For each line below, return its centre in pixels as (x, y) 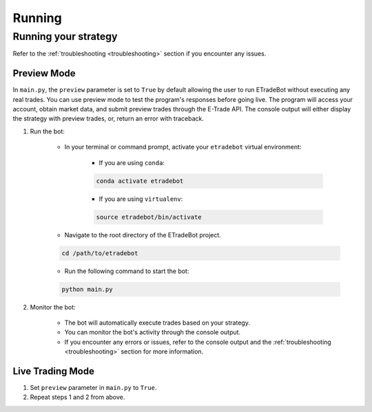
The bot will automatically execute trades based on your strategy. (157, 323)
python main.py (87, 289)
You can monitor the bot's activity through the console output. (153, 332)
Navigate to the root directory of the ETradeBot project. (143, 235)
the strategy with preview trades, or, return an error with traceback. (108, 119)
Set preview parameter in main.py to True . (93, 387)
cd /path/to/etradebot (100, 253)
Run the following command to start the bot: (127, 271)
